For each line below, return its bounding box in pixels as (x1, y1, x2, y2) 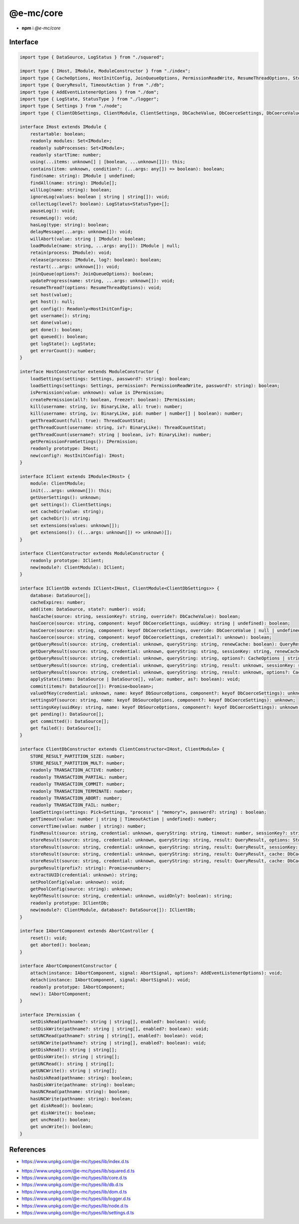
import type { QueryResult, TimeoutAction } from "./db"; (19, 82, 164, 88)
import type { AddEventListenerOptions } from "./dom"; (19, 89, 159, 95)
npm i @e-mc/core (21, 25, 61, 31)
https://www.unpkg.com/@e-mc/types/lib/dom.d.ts (21, 1189, 127, 1195)
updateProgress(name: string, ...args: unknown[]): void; (30, 278, 175, 284)
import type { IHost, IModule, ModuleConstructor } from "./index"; (19, 68, 191, 74)
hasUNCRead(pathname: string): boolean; (30, 1089, 131, 1095)
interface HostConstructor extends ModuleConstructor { (19, 369, 159, 375)
